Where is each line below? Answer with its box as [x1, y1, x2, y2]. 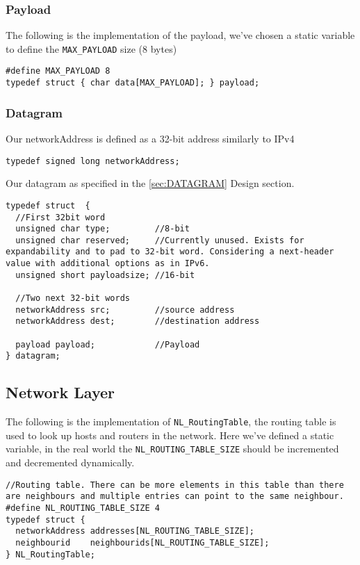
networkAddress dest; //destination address [15, 316, 260, 327]
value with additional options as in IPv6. [6, 259, 210, 269]
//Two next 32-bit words [15, 293, 130, 304]
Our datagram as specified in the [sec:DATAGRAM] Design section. [6, 176, 295, 190]
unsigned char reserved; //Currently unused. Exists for [15, 235, 304, 245]
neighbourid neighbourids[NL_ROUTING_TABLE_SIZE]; [15, 538, 270, 548]
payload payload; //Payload [15, 339, 200, 350]
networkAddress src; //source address [15, 304, 235, 315]
